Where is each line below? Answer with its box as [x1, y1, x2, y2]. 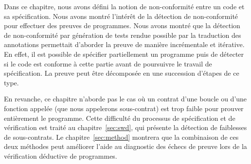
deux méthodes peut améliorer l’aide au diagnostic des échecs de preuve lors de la [4, 141, 247, 151]
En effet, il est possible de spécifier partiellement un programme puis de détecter [4, 49, 244, 59]
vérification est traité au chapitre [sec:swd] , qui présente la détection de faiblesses [4, 122, 247, 132]
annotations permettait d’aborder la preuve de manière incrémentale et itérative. [4, 39, 245, 49]
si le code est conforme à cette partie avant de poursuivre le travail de [4, 58, 212, 68]
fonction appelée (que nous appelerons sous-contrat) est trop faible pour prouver [4, 103, 244, 113]
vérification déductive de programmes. [4, 150, 117, 161]
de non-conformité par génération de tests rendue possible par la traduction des [4, 30, 241, 40]
